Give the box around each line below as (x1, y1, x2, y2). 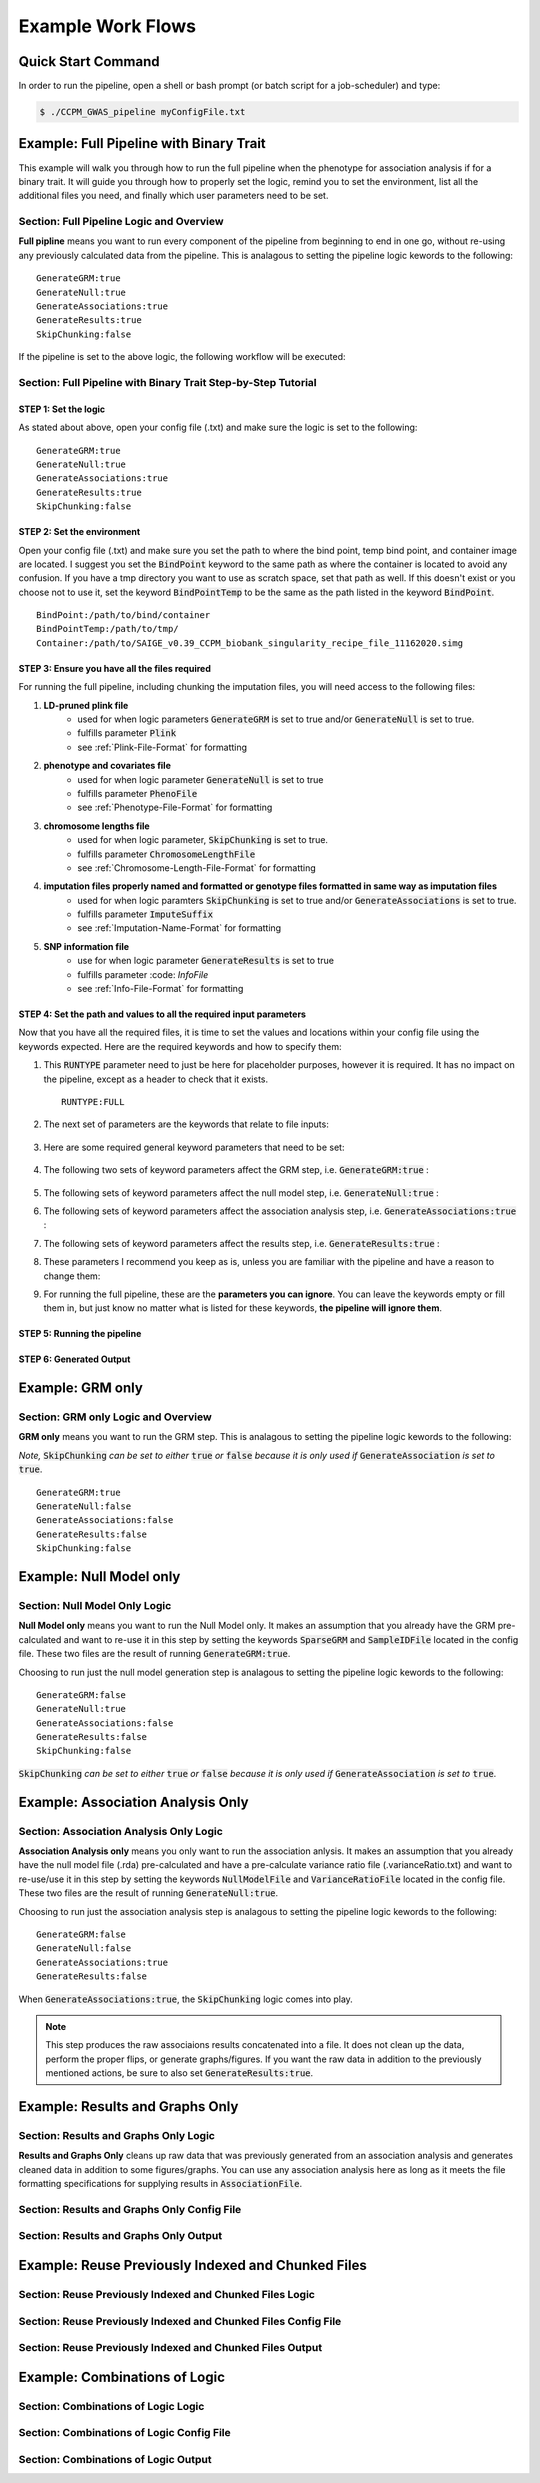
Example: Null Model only (18, 1568, 181, 1585)
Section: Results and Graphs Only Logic (18, 2128, 215, 2142)
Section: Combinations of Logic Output (18, 2452, 212, 2466)
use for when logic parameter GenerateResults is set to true (77, 955, 335, 967)
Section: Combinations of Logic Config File (18, 2426, 232, 2440)
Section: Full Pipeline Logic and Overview (18, 215, 224, 229)
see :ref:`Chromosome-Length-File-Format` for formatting (77, 861, 317, 874)
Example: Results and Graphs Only (18, 2098, 239, 2115)
